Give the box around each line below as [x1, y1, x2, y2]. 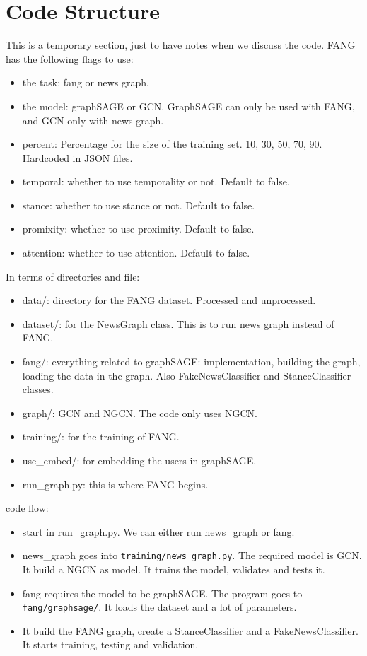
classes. [22, 382, 54, 397]
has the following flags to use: [6, 51, 134, 66]
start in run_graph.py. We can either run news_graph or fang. [22, 524, 295, 539]
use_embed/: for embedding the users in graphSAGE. [22, 453, 257, 467]
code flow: [6, 500, 49, 515]
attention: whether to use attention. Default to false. [22, 245, 250, 260]
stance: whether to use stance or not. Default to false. [22, 197, 255, 212]
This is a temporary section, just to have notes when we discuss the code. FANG [6, 37, 356, 52]
